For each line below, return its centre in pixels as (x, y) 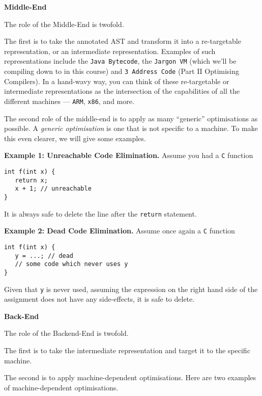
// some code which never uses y (71, 264)
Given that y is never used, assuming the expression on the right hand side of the (131, 289)
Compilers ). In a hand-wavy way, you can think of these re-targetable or (117, 81)
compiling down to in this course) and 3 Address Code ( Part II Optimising (122, 71)
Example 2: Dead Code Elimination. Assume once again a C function (120, 231)
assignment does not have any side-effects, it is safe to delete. (99, 299)
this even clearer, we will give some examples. (75, 138)
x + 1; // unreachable (53, 189)
